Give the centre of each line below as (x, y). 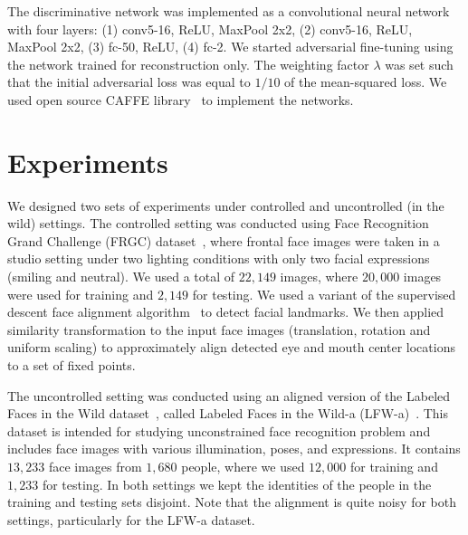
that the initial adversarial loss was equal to (129, 82)
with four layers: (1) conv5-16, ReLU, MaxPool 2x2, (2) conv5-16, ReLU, (210, 29)
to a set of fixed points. (72, 365)
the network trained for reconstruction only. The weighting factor (188, 64)
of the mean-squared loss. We (366, 82)
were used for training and (81, 294)
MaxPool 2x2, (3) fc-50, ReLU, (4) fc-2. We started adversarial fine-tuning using (230, 47)
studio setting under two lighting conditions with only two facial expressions (219, 258)
